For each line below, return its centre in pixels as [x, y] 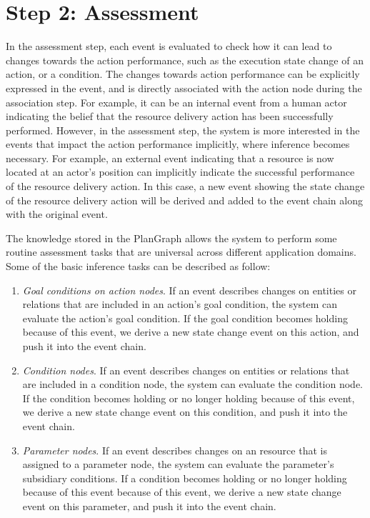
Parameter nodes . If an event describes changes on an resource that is [175, 450]
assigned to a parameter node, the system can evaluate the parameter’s [178, 464]
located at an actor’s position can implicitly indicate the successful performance [180, 172]
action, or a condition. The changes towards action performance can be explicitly [183, 74]
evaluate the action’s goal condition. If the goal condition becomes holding [185, 318]
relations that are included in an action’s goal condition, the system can [180, 304]
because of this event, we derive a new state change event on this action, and [191, 332]
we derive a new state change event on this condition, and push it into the [185, 412]
